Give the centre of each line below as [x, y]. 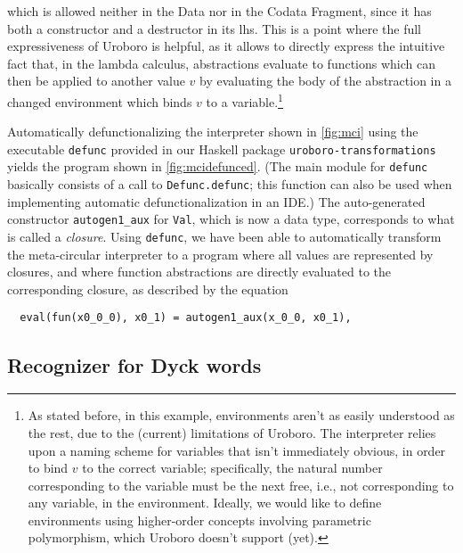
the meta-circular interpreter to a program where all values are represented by [220, 254]
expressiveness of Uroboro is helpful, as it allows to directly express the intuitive [226, 46]
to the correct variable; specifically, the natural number [232, 468]
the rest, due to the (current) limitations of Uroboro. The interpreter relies [232, 432]
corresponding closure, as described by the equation [148, 289]
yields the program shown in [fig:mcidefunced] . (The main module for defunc [218, 166]
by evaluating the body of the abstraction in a [325, 81]
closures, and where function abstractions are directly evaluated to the [199, 272]
